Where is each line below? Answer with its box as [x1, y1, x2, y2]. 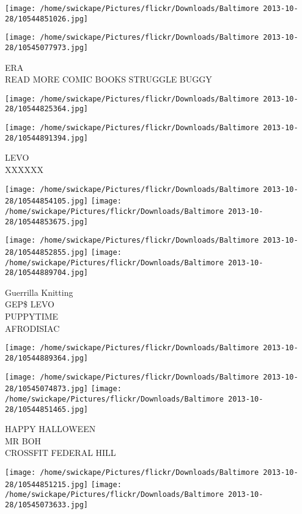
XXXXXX [5, 163, 43, 176]
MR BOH [5, 434, 42, 447]
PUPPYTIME [5, 310, 59, 323]
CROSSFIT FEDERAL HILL [5, 446, 116, 459]
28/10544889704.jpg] [5, 268, 89, 277]
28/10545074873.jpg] [5, 384, 89, 394]
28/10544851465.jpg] [5, 405, 89, 414]
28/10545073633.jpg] [5, 500, 89, 509]
